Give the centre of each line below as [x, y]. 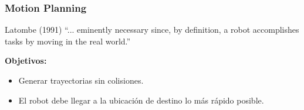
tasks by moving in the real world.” [68, 41]
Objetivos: [26, 61]
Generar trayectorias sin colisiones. [81, 80]
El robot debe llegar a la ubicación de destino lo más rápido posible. [141, 100]
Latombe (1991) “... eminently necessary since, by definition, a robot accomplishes [152, 30]
